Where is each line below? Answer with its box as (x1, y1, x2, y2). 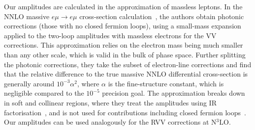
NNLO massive (4, 11, 50, 21)
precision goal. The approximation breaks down (102, 88, 245, 98)
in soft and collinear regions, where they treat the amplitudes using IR (4, 97, 217, 107)
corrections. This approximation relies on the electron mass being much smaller (4, 40, 243, 50)
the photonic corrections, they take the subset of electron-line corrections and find (4, 59, 252, 69)
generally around (4, 78, 55, 88)
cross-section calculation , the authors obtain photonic (79, 11, 244, 21)
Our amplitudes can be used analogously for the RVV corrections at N (4, 117, 217, 127)
